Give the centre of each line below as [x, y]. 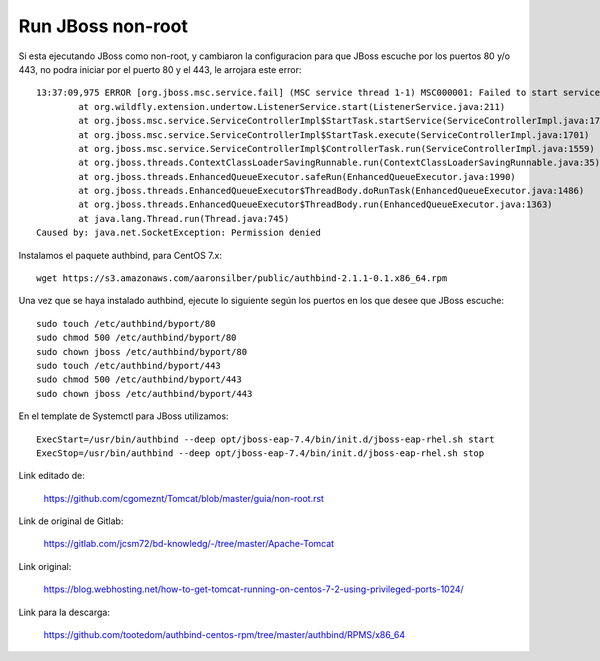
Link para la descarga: [64, 612]
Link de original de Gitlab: [71, 521]
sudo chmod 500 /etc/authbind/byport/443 [139, 379]
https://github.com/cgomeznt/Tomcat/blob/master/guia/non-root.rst [184, 498]
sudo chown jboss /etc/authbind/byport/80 [142, 351]
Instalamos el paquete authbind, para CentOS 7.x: [120, 255]
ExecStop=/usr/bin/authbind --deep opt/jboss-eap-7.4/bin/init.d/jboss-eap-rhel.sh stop [260, 453]
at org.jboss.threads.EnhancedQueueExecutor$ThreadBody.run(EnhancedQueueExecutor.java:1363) [316, 204]
